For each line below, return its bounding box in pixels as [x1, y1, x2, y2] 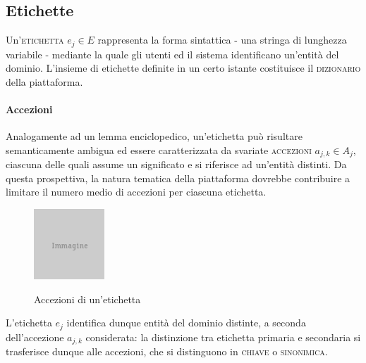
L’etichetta [6, 315, 52, 330]
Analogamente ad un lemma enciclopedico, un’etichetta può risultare [6, 129, 303, 144]
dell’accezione [6, 329, 64, 344]
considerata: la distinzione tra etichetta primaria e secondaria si [85, 329, 361, 344]
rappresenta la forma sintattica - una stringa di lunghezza [97, 32, 347, 47]
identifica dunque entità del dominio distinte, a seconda [66, 315, 306, 330]
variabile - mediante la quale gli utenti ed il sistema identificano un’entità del [6, 46, 339, 61]
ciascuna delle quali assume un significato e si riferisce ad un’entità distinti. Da [6, 157, 347, 172]
